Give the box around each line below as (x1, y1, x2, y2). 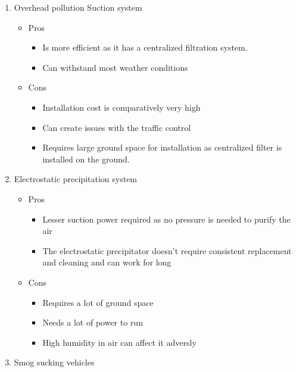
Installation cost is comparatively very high (42, 101, 201, 113)
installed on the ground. (42, 152, 130, 165)
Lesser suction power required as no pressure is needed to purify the (42, 212, 291, 225)
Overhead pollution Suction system (14, 1, 142, 13)
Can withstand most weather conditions (42, 61, 188, 73)
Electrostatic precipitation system (14, 173, 138, 185)
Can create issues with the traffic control (42, 121, 191, 133)
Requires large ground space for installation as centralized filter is (42, 141, 282, 154)
